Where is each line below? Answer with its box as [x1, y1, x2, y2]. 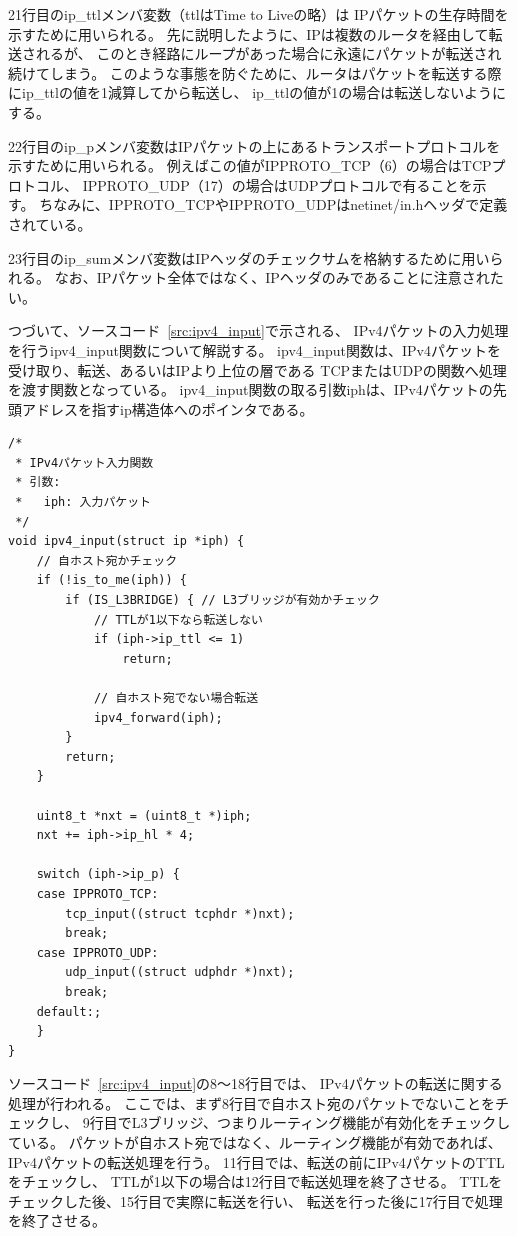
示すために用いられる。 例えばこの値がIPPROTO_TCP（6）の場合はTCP [8, 155, 492, 176]
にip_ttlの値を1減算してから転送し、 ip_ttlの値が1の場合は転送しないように [8, 82, 506, 103]
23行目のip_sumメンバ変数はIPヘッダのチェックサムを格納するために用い [8, 247, 490, 268]
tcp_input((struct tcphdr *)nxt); [65, 906, 295, 921]
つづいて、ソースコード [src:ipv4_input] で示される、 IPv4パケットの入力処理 [8, 320, 509, 341]
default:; [36, 1004, 102, 1019]
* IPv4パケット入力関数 [15, 455, 154, 470]
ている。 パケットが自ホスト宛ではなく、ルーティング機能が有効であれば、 [8, 1132, 502, 1153]
